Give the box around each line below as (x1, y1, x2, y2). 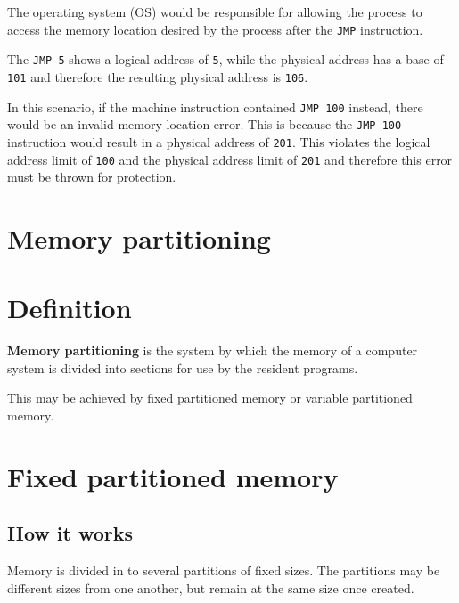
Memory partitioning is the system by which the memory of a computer (7, 341, 418, 360)
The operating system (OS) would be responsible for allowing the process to (7, 3, 422, 20)
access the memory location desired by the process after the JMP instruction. (7, 20, 423, 38)
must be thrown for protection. (7, 167, 176, 186)
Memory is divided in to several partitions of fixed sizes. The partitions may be (7, 561, 440, 580)
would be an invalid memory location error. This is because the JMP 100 (7, 115, 402, 134)
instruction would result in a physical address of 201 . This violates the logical (7, 132, 430, 151)
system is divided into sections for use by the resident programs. (7, 358, 358, 377)
